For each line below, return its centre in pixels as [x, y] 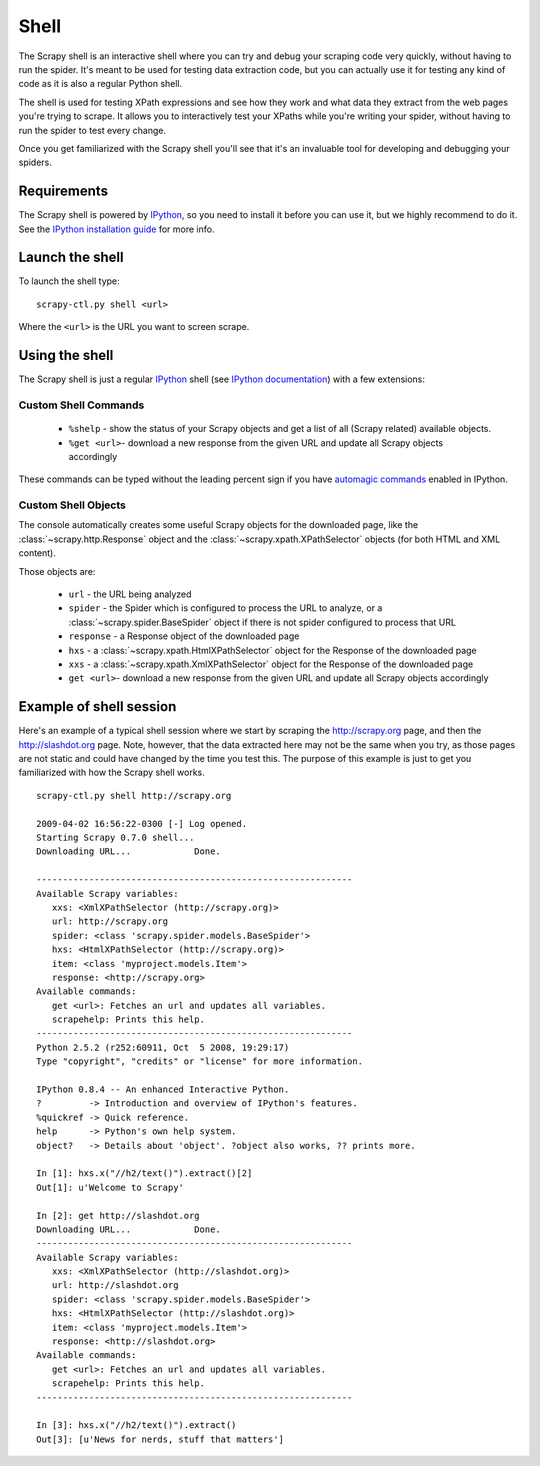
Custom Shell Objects [72, 505]
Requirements [63, 191]
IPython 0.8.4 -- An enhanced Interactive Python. [163, 1089]
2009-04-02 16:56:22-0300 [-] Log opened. [142, 823]
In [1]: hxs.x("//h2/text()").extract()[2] [144, 1173]
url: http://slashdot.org [115, 1285]
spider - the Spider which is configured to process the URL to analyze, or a [225, 608]
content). [37, 553]
